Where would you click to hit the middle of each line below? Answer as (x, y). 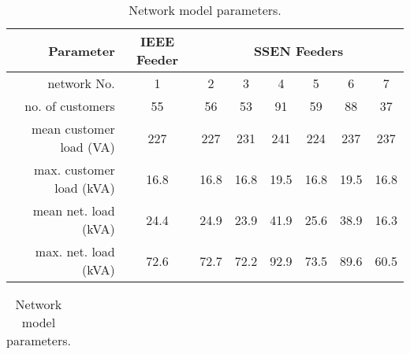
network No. (81, 83)
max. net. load (75, 251)
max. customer (74, 170)
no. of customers (70, 106)
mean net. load (74, 210)
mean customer (73, 129)
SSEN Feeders (298, 50)
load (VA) (88, 147)
